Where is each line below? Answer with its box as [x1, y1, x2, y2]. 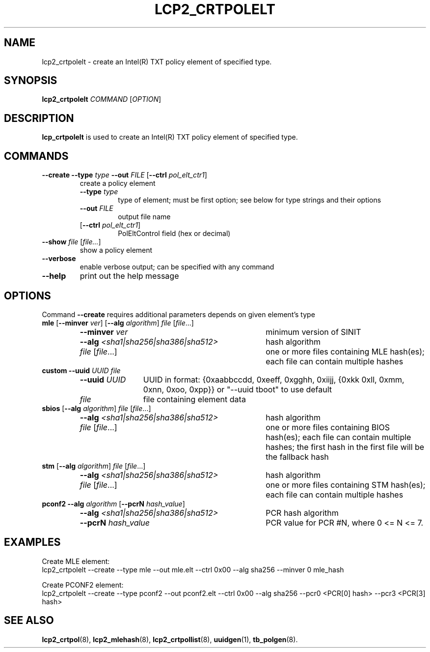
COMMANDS [4, 149, 69, 162]
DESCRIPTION [4, 112, 74, 124]
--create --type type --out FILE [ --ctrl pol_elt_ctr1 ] [42, 171, 207, 179]
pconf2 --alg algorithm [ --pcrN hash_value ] [42, 499, 185, 508]
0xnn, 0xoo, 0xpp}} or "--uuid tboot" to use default [143, 384, 332, 394]
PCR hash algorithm [266, 507, 339, 518]
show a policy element [80, 246, 153, 255]
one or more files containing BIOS [266, 422, 390, 432]
